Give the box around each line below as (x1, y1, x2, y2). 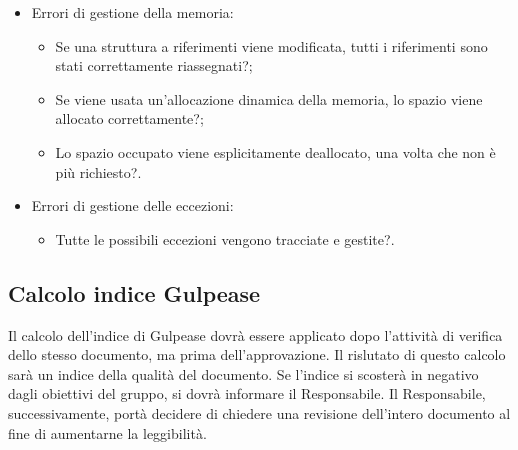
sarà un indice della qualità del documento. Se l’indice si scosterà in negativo (8, 363, 479, 384)
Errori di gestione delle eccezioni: (31, 195, 234, 216)
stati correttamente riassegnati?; (55, 55, 253, 76)
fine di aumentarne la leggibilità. (8, 422, 207, 443)
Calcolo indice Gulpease (8, 277, 261, 308)
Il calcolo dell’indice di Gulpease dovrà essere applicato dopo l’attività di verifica (8, 324, 503, 345)
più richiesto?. (55, 161, 142, 182)
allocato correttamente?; (55, 108, 204, 129)
